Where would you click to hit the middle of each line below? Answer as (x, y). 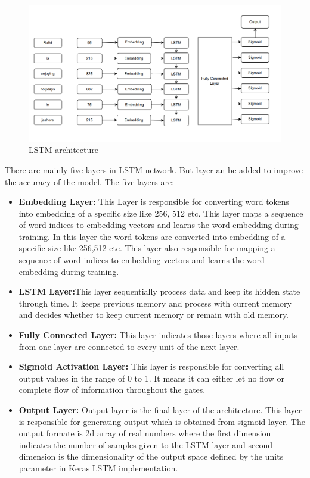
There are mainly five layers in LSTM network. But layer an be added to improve (154, 169)
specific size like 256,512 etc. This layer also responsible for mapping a (147, 248)
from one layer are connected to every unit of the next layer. (129, 346)
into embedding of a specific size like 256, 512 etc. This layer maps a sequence (161, 213)
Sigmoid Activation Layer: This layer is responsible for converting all (151, 366)
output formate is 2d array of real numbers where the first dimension (145, 433)
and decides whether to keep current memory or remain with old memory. (154, 315)
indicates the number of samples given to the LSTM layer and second (146, 444)
